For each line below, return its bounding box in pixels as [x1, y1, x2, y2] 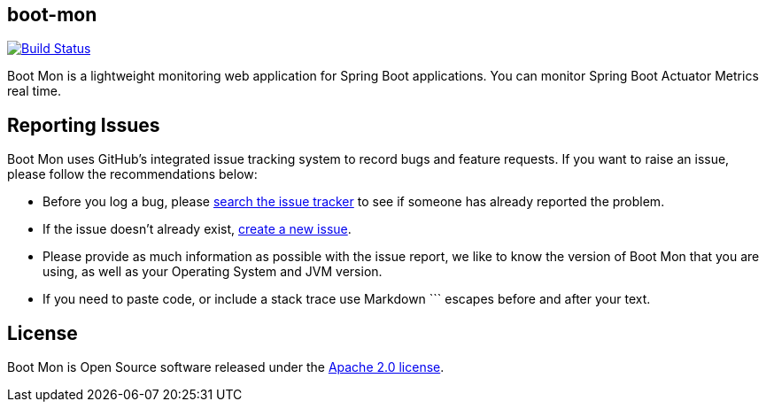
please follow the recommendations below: [7, 166, 258, 182]
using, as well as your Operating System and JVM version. [43, 264, 383, 280]
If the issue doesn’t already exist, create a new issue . [43, 221, 352, 237]
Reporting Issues [7, 113, 160, 136]
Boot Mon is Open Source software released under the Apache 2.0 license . [7, 359, 445, 375]
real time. [7, 83, 61, 99]
